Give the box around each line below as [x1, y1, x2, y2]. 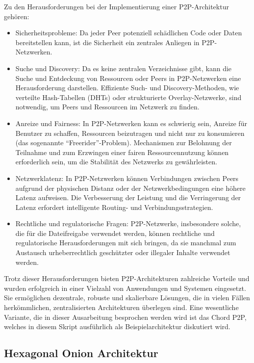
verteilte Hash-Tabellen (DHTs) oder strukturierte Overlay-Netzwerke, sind [15, 92, 242, 102]
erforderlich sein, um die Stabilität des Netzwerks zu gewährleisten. [15, 156, 217, 167]
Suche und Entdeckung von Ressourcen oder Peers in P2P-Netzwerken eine [15, 73, 241, 83]
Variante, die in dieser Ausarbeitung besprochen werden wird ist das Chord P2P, [4, 311, 247, 322]
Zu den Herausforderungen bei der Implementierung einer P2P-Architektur [4, 1, 229, 11]
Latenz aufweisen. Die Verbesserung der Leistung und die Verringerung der [15, 192, 241, 203]
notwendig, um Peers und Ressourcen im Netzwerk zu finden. [15, 102, 200, 112]
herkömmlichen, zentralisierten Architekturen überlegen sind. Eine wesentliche [4, 302, 239, 312]
